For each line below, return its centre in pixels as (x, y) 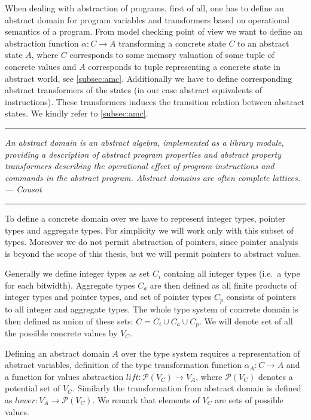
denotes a (276, 376)
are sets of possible (249, 399)
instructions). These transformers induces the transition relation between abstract (155, 101)
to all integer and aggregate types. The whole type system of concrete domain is (152, 309)
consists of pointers (261, 297)
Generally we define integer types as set (77, 273)
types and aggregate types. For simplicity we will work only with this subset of (149, 230)
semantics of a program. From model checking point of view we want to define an (154, 31)
